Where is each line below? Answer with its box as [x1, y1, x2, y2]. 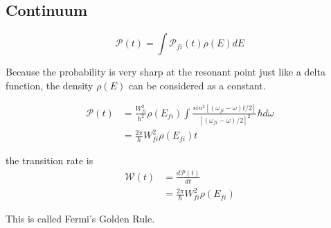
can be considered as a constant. [128, 78, 266, 92]
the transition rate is [6, 152, 93, 167]
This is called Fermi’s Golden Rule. [6, 211, 155, 226]
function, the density [6, 78, 93, 92]
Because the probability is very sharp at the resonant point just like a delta [6, 64, 325, 79]
